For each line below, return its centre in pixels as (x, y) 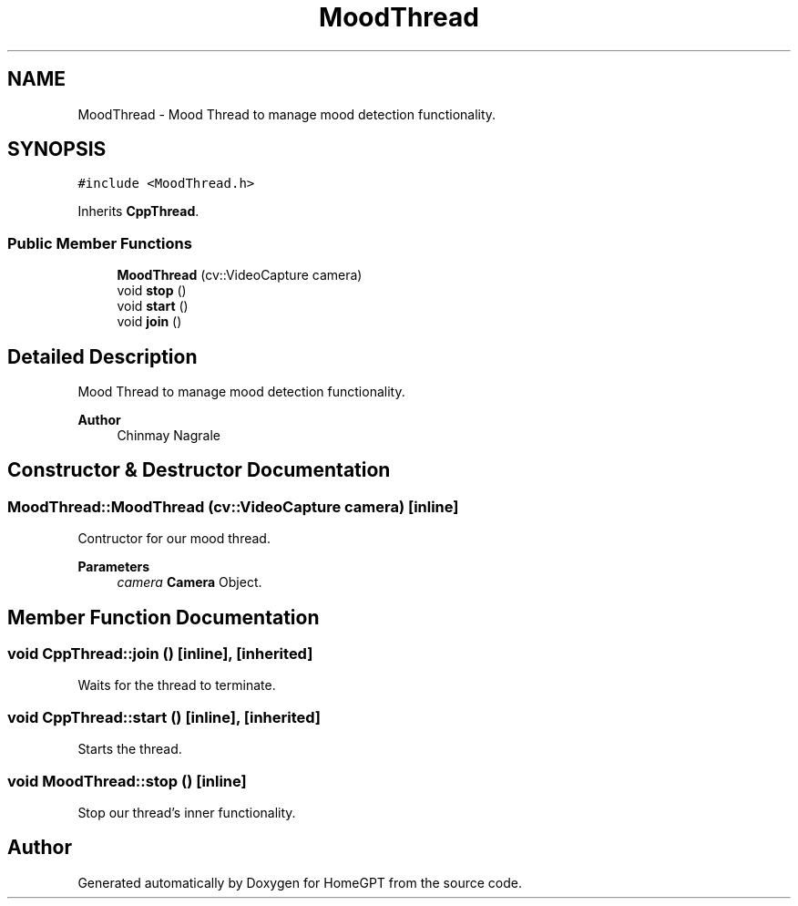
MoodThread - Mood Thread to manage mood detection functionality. (287, 114)
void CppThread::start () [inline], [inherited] (164, 717)
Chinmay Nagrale (169, 436)
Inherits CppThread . (138, 211)
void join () (149, 322)
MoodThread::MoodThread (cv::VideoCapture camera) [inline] (233, 506)
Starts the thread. (130, 749)
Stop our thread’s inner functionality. (187, 812)
